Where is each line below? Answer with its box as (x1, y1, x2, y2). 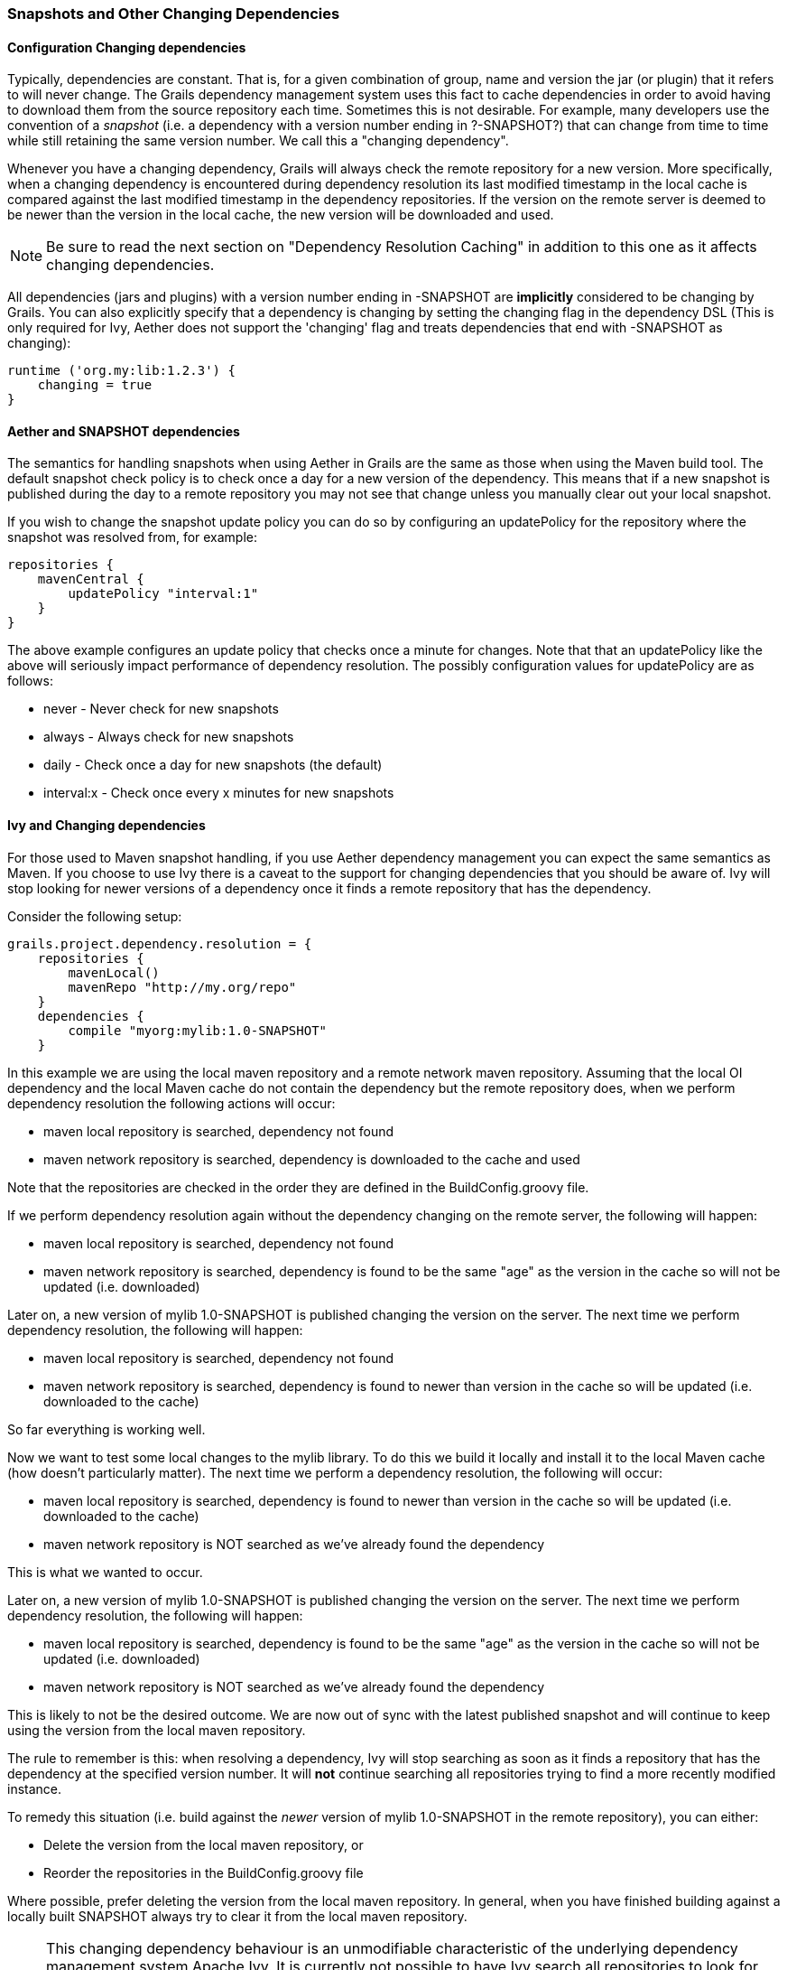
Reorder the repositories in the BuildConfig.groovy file (43, 1864, 364, 1881)
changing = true (37, 378, 153, 393)
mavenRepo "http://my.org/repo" (68, 979, 297, 994)
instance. (7, 1780, 62, 1797)
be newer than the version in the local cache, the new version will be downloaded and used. (7, 207, 554, 223)
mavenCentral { (37, 572, 144, 587)
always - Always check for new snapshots (43, 729, 294, 745)
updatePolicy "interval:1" (68, 586, 259, 602)
